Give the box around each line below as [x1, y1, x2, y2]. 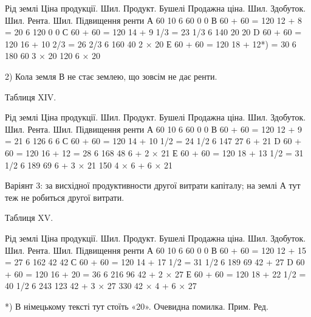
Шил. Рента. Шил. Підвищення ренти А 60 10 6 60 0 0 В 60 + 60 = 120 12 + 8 [5, 13, 302, 26]
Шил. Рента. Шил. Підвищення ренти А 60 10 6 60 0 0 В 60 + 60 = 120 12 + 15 [5, 243, 307, 256]
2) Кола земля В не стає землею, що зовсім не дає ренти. [5, 69, 217, 82]
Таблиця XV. [5, 211, 53, 224]
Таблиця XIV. [5, 90, 56, 103]
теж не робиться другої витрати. [5, 190, 125, 203]
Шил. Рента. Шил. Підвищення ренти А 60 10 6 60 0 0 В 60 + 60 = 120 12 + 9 [5, 122, 302, 135]
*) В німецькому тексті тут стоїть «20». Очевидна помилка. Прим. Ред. [5, 299, 268, 312]
